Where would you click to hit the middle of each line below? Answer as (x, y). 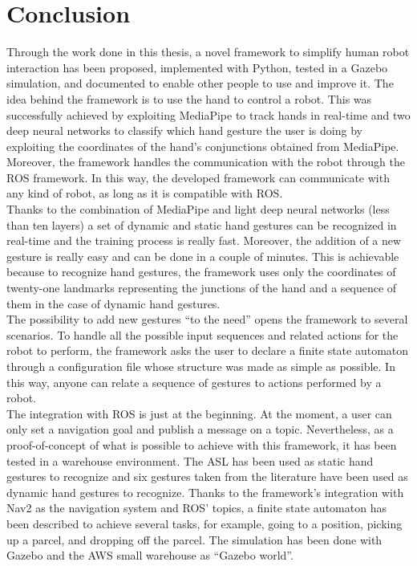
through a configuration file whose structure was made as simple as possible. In (201, 366)
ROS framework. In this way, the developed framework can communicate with (198, 177)
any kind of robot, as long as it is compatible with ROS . (145, 193)
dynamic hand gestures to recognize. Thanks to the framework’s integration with (205, 492)
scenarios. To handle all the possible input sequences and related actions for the (202, 334)
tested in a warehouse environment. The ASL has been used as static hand (190, 460)
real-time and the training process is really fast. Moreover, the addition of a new (204, 240)
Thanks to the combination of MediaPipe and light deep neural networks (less (198, 209)
